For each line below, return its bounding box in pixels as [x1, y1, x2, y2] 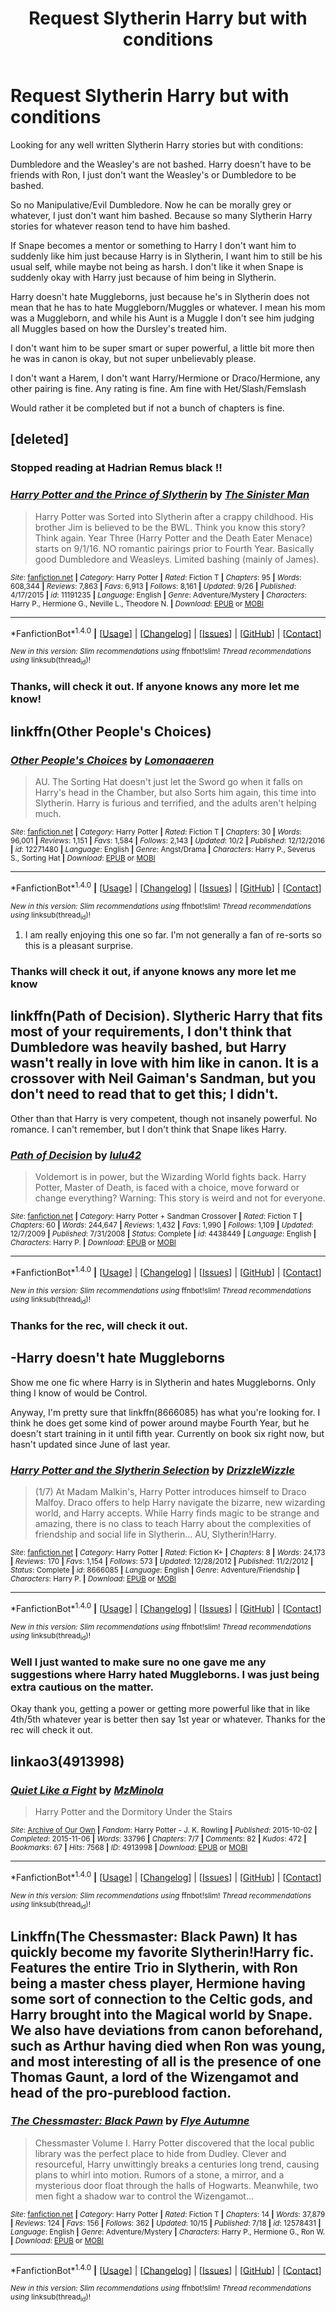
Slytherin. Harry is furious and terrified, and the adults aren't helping [34, 797, 317, 809]
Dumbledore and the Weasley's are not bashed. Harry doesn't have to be [10, 158, 312, 170]
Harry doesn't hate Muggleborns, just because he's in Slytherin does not [10, 290, 310, 302]
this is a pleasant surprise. [24, 940, 134, 952]
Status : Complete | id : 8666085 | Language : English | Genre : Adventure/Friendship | [10, 1565, 300, 1576]
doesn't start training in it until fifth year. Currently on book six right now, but [10, 1427, 325, 1439]
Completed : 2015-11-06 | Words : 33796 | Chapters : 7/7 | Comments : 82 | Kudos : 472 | [10, 1834, 307, 1844]
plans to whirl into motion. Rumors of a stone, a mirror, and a [34, 2168, 285, 2181]
